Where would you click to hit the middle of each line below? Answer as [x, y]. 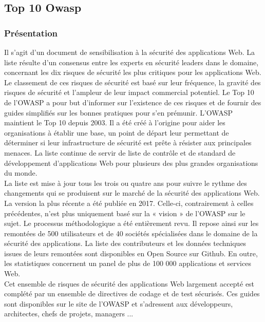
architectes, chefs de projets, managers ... [69, 314]
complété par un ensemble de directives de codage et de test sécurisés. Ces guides [132, 293]
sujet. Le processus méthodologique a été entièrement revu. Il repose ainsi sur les [131, 223]
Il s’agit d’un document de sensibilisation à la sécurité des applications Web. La [130, 52]
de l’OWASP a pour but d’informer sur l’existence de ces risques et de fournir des [133, 102]
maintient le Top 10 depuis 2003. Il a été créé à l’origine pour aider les [115, 122]
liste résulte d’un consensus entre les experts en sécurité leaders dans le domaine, [131, 62]
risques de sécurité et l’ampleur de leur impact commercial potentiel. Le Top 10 [129, 92]
